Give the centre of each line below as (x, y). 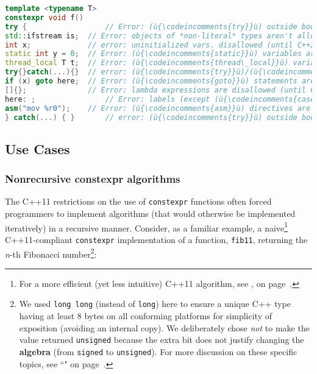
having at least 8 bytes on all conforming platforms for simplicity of (146, 316)
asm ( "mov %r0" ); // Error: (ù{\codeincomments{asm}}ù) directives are (158, 108)
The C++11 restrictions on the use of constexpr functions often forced (138, 201)
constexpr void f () (44, 17)
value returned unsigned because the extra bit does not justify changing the (162, 340)
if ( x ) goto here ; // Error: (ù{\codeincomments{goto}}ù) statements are (160, 81)
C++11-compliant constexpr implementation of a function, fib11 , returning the (156, 239)
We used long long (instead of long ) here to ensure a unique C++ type (155, 304)
